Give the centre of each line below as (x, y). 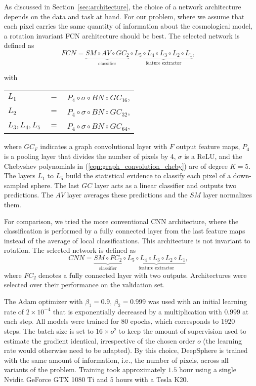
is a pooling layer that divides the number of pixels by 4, (90, 156)
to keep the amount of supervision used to (183, 331)
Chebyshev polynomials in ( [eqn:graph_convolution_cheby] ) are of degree (116, 166)
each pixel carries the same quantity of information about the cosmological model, (128, 26)
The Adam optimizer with (43, 301)
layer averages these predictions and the (127, 195)
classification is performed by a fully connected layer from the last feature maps (125, 231)
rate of (14, 311)
